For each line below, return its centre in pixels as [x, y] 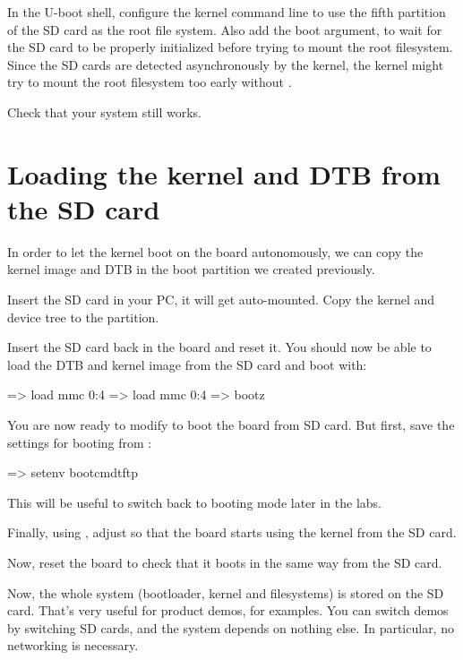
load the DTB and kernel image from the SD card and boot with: [187, 364]
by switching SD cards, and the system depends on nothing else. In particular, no [231, 627]
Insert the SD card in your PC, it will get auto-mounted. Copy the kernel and [221, 300]
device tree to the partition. [83, 317]
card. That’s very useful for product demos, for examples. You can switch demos [228, 610]
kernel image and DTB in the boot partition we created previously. [191, 269]
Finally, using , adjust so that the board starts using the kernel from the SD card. [232, 532]
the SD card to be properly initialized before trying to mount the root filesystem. [230, 47]
